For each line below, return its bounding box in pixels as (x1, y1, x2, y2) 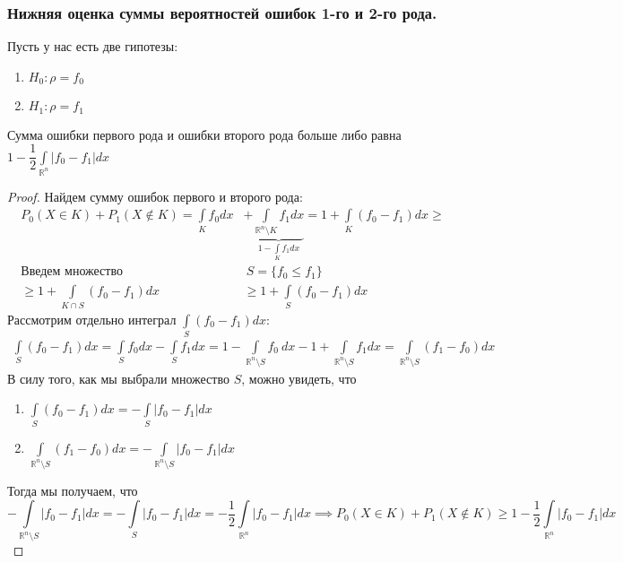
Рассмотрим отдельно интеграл (7, 309, 177, 328)
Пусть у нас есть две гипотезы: (7, 37, 178, 56)
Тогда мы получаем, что (7, 481, 138, 499)
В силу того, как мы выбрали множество (7, 368, 229, 387)
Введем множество (21, 265, 123, 279)
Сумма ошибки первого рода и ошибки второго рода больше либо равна (7, 125, 402, 143)
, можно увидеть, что (241, 368, 357, 387)
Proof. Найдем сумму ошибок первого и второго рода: (7, 186, 303, 205)
